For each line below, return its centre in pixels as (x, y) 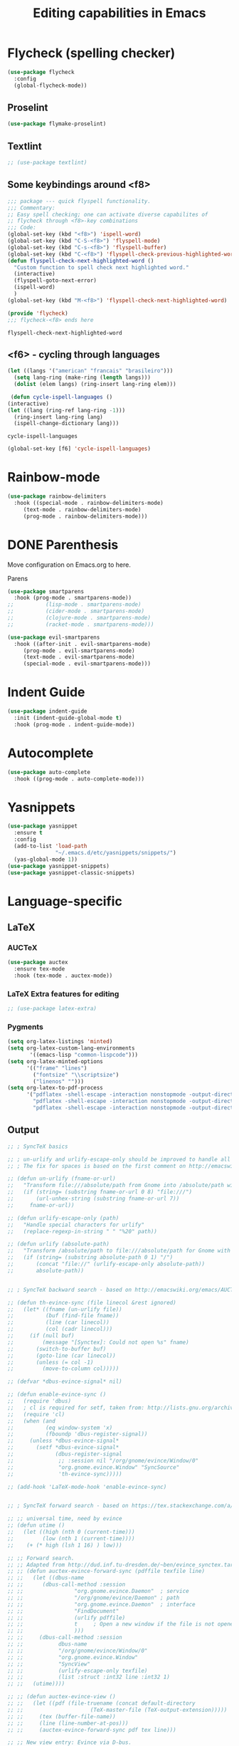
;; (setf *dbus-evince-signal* (63, 1448)
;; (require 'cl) (36, 1414)
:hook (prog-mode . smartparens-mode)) (73, 598)
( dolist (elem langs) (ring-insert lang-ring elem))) (95, 385)
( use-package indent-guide (47, 711)
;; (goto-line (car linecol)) (62, 1355)
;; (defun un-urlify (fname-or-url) (62, 1179)
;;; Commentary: (31, 208)
